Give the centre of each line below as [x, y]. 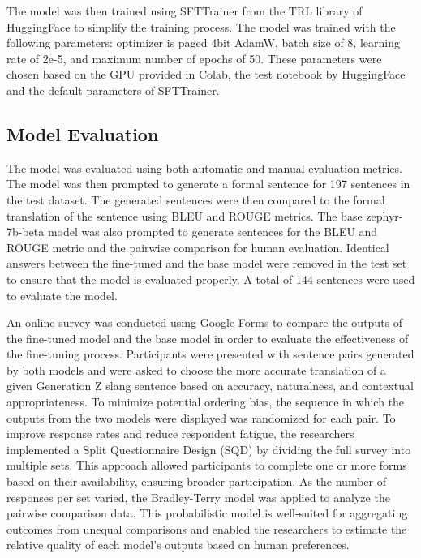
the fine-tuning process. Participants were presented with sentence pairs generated [210, 354]
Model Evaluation [83, 133]
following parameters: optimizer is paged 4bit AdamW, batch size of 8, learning [203, 43]
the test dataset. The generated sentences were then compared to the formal [196, 199]
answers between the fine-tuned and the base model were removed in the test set [207, 263]
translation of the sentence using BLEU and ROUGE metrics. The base [185, 215]
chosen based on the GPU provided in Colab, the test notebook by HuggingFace [206, 74]
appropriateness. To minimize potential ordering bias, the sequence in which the [206, 402]
